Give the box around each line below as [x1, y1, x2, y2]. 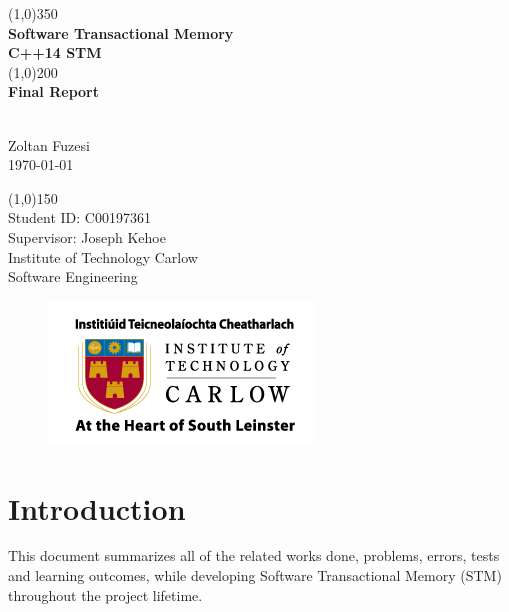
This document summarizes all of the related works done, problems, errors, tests [8, 545, 500, 566]
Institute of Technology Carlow [8, 246, 198, 267]
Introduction [8, 487, 186, 528]
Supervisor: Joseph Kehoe [8, 226, 166, 247]
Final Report [8, 81, 99, 102]
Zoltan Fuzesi [8, 134, 90, 155]
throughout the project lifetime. [8, 584, 203, 605]
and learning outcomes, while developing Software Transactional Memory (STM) [8, 565, 502, 586]
